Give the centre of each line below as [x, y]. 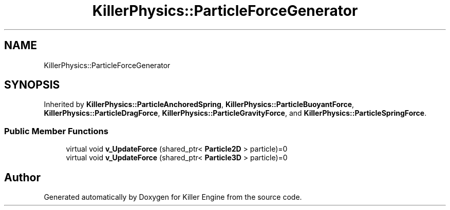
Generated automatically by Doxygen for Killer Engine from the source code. [173, 197]
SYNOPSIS [32, 85]
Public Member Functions [56, 131]
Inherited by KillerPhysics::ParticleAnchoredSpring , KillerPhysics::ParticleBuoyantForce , [199, 104]
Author [22, 177]
